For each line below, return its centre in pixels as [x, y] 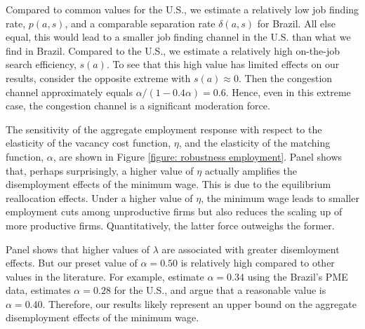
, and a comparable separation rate [140, 23]
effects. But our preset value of [72, 263]
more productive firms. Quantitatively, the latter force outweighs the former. [170, 225]
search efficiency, [41, 64]
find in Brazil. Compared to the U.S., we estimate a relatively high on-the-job [173, 50]
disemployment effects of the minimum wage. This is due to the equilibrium [168, 184]
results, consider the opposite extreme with [98, 78]
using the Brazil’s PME [298, 276]
